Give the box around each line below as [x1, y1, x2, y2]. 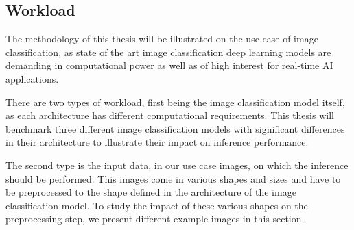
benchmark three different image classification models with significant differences [5, 121, 345, 136]
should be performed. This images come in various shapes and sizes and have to [5, 171, 341, 186]
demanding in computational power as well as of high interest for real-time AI [5, 58, 333, 73]
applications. [5, 71, 59, 86]
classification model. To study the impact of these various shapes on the [5, 198, 308, 212]
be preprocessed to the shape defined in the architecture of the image [5, 185, 296, 199]
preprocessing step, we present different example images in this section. [5, 212, 305, 226]
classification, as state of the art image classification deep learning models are [5, 44, 331, 59]
